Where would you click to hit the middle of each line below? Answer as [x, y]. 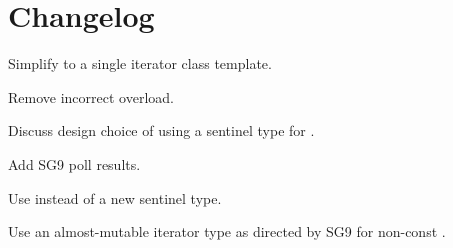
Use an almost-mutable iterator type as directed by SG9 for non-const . [227, 231]
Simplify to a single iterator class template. [140, 63]
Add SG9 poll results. [74, 163]
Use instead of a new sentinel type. [115, 197]
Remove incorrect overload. [91, 96]
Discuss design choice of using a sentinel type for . [161, 130]
